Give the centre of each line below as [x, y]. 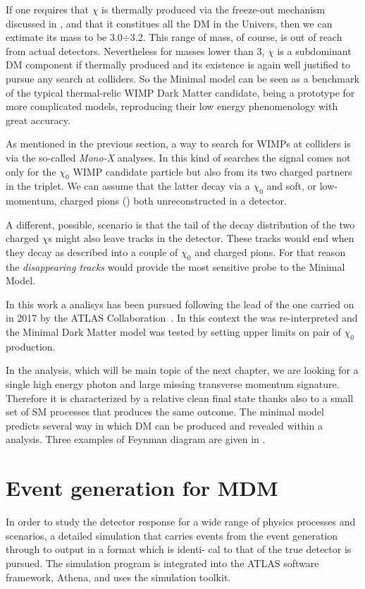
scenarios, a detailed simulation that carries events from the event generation [172, 535]
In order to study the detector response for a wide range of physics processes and [181, 522]
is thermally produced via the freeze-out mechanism [214, 9]
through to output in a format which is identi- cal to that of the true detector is [179, 549]
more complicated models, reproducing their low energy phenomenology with [172, 106]
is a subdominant [314, 50]
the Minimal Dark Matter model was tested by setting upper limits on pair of [173, 332]
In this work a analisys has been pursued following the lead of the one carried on [180, 304]
